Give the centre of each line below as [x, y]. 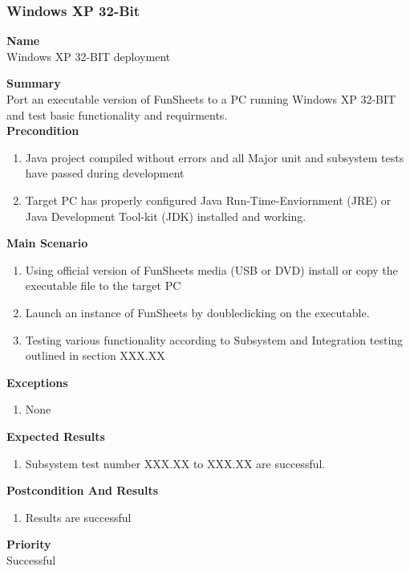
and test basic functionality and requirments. [117, 114]
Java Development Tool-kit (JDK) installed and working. [166, 216]
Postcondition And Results [83, 490]
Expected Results [56, 436]
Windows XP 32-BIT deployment [89, 56]
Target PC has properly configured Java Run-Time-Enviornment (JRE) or [208, 200]
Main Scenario [47, 243]
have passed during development [105, 173]
